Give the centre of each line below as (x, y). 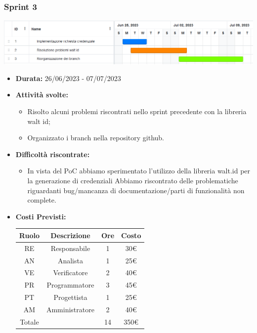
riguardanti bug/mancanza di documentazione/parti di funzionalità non (136, 190)
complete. (42, 200)
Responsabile (70, 248)
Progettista (70, 297)
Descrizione (70, 235)
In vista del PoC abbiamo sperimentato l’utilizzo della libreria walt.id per (139, 171)
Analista (70, 260)
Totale (29, 321)
